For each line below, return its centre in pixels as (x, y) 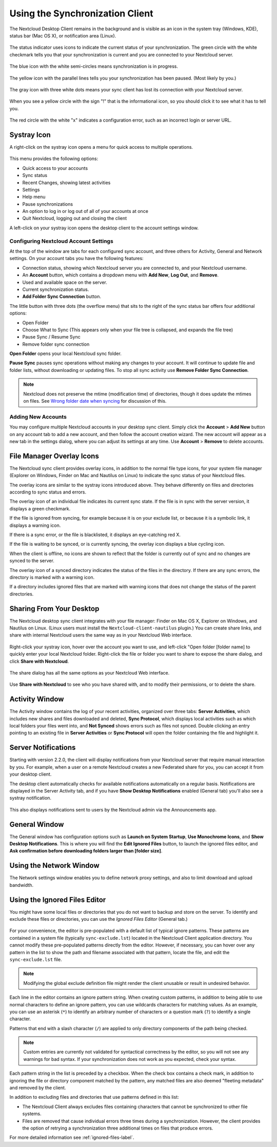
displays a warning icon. (35, 525)
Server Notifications (43, 748)
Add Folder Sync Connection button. (62, 296)
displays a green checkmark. (40, 508)
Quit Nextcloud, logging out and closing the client (75, 219)
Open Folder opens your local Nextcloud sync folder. (65, 353)
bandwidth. (21, 885)
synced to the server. (32, 561)
